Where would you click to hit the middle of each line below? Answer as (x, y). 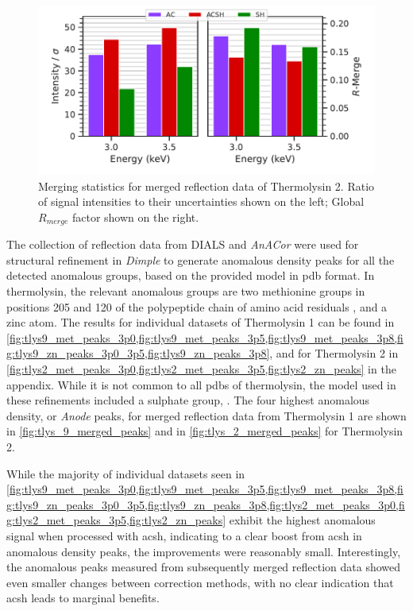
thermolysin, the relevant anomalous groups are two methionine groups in (186, 291)
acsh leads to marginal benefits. (83, 598)
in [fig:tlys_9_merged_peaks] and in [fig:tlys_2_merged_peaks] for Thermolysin (205, 431)
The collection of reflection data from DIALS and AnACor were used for (183, 244)
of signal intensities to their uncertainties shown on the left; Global (201, 201)
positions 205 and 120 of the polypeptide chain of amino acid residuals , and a (197, 306)
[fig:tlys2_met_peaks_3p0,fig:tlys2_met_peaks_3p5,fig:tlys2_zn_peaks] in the (201, 368)
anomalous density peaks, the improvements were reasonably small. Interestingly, (204, 551)
